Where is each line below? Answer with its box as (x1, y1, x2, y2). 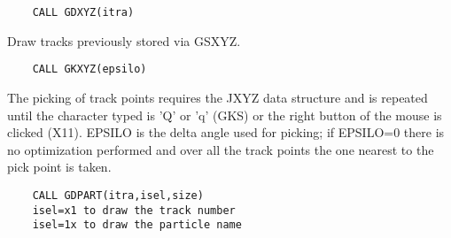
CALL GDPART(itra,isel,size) (32, 188, 204, 202)
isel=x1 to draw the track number (32, 203, 236, 217)
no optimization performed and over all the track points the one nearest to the (7, 140, 434, 158)
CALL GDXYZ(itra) (32, 6, 135, 19)
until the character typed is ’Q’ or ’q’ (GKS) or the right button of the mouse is (7, 105, 442, 124)
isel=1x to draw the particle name (32, 219, 242, 232)
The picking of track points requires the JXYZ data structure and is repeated (7, 88, 428, 106)
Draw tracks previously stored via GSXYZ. (7, 31, 241, 50)
